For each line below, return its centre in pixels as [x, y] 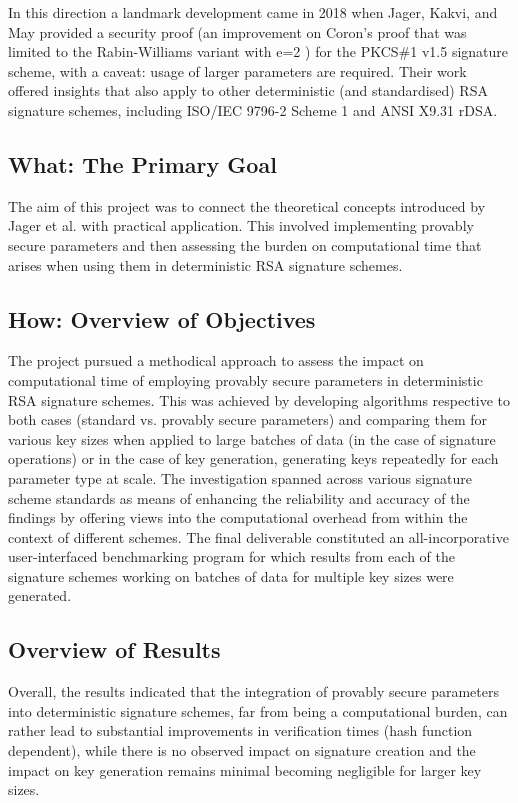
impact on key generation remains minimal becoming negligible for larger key [245, 769]
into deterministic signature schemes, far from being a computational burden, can [258, 710]
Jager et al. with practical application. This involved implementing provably [241, 225]
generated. [40, 595]
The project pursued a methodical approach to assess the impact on [216, 360]
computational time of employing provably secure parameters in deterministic [245, 379]
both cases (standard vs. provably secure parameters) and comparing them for [248, 419]
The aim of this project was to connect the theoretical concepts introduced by [247, 205]
